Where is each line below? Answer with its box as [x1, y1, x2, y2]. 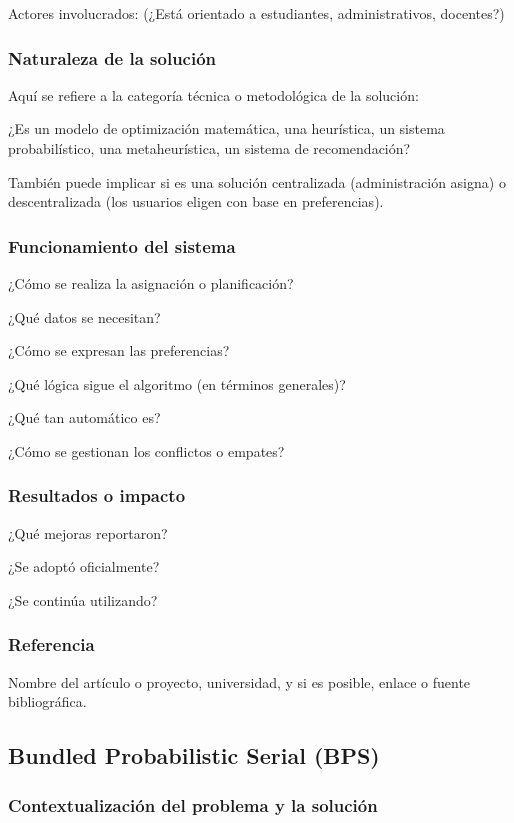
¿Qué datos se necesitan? [8, 306, 161, 327]
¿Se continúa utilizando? [8, 589, 158, 610]
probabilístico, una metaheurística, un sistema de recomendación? [8, 138, 411, 158]
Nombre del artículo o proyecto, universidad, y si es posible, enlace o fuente [8, 671, 471, 692]
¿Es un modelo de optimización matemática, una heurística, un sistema [8, 118, 445, 139]
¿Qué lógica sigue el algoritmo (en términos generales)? [8, 373, 346, 394]
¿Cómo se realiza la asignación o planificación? [8, 273, 294, 293]
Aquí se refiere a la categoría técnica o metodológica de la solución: [8, 84, 419, 105]
